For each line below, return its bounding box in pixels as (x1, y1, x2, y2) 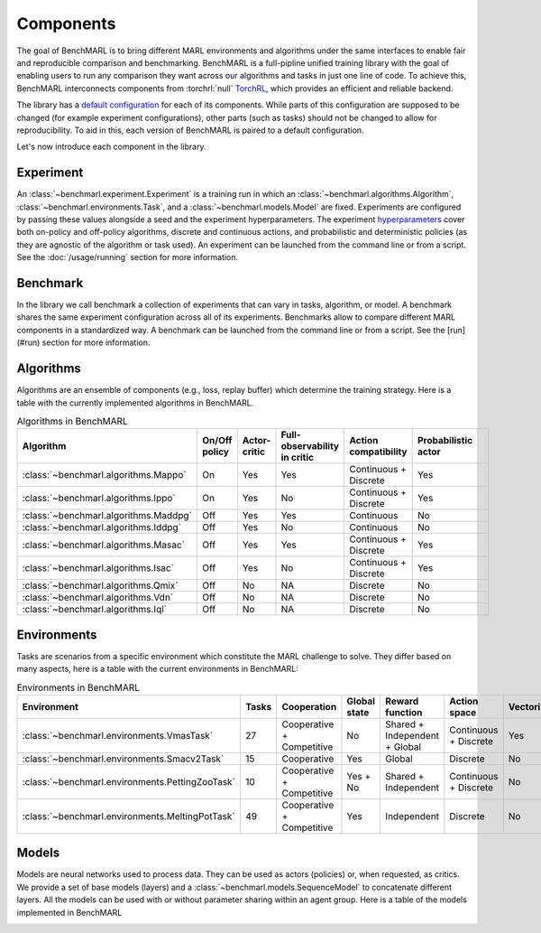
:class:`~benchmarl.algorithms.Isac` (22, 562, 175, 574)
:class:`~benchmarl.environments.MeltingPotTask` (22, 809, 235, 822)
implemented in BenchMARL (16, 907, 123, 918)
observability (280, 440, 340, 453)
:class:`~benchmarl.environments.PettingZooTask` (22, 775, 236, 788)
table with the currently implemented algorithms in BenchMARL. (16, 397, 254, 408)
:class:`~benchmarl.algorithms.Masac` (22, 538, 185, 551)
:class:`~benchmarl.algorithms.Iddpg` (22, 521, 182, 534)
